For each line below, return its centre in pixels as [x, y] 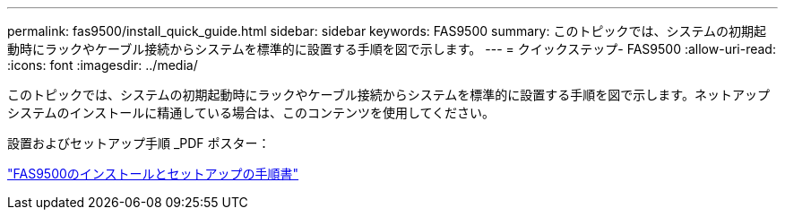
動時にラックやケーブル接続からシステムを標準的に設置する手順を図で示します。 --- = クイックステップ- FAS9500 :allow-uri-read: [392, 49]
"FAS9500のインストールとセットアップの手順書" [153, 174]
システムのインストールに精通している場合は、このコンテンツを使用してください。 [251, 113]
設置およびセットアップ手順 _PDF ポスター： [139, 143]
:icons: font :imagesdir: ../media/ [103, 65]
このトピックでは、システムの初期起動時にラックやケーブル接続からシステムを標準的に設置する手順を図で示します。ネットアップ [388, 95]
